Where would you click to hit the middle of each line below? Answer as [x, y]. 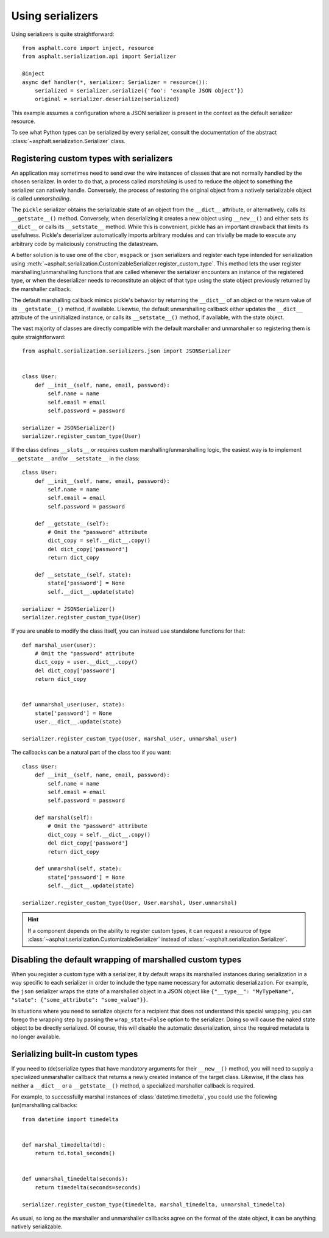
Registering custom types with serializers [92, 158]
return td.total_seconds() [75, 1153]
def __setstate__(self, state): [83, 575]
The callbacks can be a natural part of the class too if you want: [91, 753]
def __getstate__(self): [72, 523]
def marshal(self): [64, 818]
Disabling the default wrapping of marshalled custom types [126, 959]
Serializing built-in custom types [75, 1054]
